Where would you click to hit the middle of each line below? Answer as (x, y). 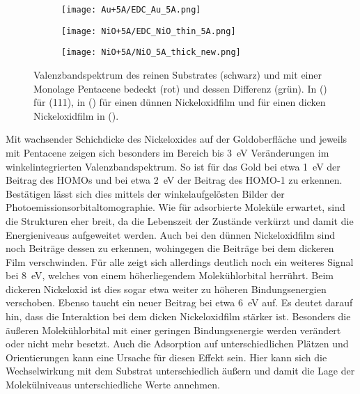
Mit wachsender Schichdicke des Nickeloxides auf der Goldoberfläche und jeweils (177, 139)
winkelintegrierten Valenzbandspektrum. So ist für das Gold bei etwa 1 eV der (173, 166)
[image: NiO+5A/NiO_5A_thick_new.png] (151, 53)
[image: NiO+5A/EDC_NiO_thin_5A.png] (149, 31)
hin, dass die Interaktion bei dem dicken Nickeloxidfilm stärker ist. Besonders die (178, 316)
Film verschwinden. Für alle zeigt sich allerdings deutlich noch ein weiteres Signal (180, 261)
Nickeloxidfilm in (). (76, 115)
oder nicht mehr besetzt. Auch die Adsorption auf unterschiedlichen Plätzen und (177, 344)
